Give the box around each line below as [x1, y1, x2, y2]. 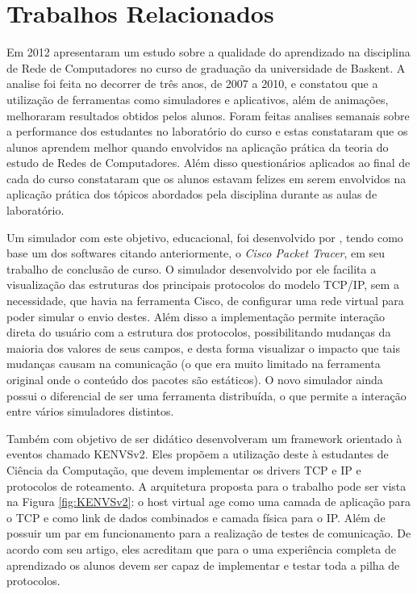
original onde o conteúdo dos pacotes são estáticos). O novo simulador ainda [6, 371, 383, 387]
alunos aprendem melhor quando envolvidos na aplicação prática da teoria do [6, 138, 389, 155]
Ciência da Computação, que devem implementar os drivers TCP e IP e [6, 461, 361, 478]
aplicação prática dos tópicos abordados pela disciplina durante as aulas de [6, 186, 377, 203]
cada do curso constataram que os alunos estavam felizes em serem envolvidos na [6, 169, 407, 186]
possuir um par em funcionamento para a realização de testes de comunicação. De [6, 525, 411, 542]
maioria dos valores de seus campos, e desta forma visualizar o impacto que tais [6, 339, 400, 356]
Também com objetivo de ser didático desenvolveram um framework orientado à [6, 429, 402, 446]
